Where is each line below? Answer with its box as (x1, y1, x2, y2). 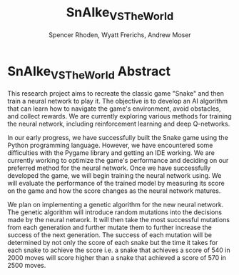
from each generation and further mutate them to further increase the (7, 223, 213, 231)
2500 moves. (7, 261, 46, 269)
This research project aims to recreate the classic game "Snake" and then (7, 89, 225, 97)
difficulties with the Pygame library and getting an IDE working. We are (7, 148, 215, 157)
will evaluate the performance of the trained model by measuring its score (7, 179, 225, 187)
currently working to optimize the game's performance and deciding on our (7, 156, 229, 164)
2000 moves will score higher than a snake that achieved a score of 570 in (7, 253, 227, 261)
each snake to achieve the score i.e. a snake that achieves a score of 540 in (7, 246, 230, 254)
